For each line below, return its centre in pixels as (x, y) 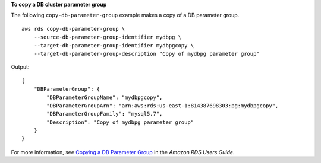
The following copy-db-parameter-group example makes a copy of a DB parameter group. (125, 15)
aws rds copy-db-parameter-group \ (73, 29)
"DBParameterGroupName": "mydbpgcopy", (105, 97)
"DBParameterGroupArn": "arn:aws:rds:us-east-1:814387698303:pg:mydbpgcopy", (163, 106)
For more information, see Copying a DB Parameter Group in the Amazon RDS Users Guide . (123, 152)
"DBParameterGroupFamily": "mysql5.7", (105, 114)
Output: (20, 67)
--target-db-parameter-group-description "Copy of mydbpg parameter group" (147, 54)
